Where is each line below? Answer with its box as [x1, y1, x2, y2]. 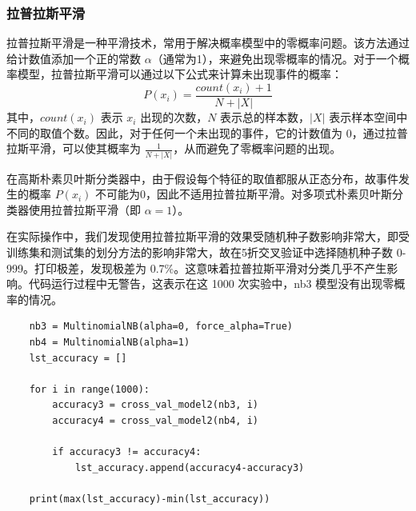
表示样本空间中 [329, 109, 408, 126]
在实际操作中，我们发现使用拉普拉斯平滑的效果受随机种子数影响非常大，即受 [6, 228, 410, 245]
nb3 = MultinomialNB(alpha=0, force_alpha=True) [29, 321, 293, 333]
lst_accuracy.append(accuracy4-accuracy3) [74, 461, 305, 473]
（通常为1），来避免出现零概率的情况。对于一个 [151, 50, 398, 66]
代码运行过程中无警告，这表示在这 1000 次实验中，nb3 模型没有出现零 [28, 275, 394, 292]
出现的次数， [140, 109, 208, 126]
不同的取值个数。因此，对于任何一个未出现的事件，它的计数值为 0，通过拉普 [6, 124, 408, 141]
